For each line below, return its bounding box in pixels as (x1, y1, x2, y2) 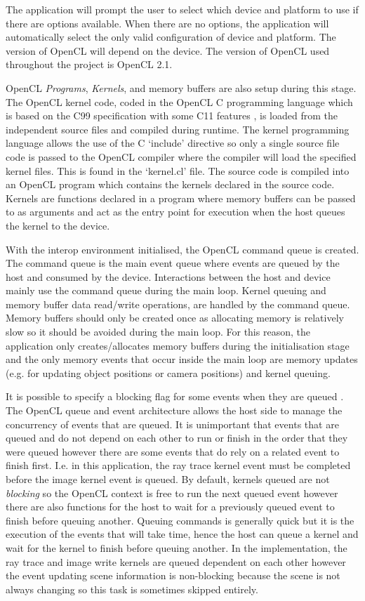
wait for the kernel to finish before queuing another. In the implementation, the (6, 540, 347, 555)
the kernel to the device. (6, 218, 110, 232)
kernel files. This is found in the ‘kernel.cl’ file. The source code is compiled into (6, 163, 350, 178)
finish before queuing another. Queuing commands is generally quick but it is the (6, 513, 354, 527)
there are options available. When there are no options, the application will (6, 15, 329, 30)
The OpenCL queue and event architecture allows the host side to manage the (6, 403, 343, 418)
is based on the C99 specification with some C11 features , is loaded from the (6, 108, 338, 123)
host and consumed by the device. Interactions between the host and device (6, 269, 331, 284)
